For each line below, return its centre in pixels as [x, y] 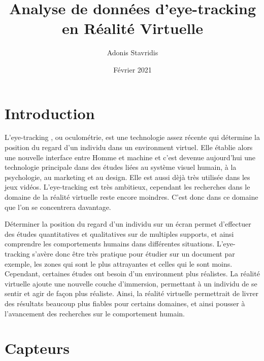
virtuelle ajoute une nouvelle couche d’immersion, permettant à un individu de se [131, 283]
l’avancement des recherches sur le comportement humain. [95, 313]
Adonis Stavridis [133, 52]
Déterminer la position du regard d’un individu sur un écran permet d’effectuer [128, 224]
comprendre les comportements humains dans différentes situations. [110, 244]
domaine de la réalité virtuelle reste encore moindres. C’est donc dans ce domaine [131, 197]
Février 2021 [133, 69]
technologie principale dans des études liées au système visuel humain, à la [121, 167]
